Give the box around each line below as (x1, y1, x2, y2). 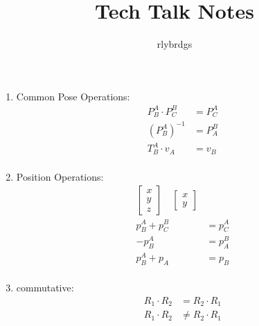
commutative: (16, 280, 74, 295)
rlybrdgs (157, 37, 193, 51)
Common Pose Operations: (16, 89, 130, 103)
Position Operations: (16, 169, 104, 183)
